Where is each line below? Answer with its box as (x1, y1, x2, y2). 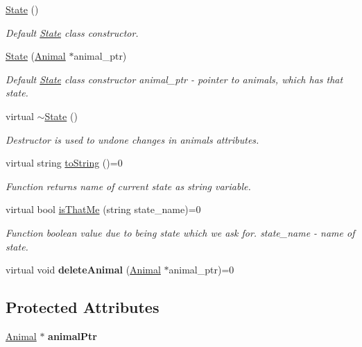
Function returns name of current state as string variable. (6, 178, 251, 193)
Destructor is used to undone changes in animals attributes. (6, 132, 259, 146)
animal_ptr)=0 (169, 262, 234, 277)
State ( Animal (6, 49, 66, 63)
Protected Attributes (6, 296, 160, 318)
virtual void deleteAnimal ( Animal (6, 262, 161, 277)
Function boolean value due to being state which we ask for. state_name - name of (6, 225, 355, 239)
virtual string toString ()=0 (6, 155, 123, 170)
